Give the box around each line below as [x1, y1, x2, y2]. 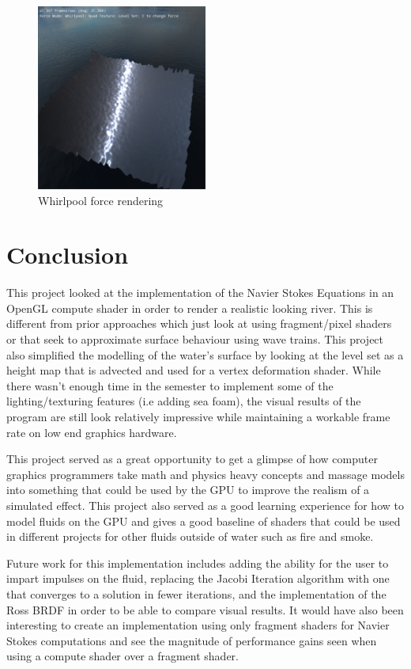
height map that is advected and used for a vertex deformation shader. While [6, 362, 381, 378]
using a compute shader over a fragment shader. [6, 648, 239, 664]
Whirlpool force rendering [38, 192, 164, 208]
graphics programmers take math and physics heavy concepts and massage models [6, 466, 405, 482]
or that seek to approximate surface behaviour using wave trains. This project [6, 331, 384, 348]
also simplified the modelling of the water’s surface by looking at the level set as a [6, 346, 404, 363]
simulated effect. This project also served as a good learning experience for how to [6, 496, 404, 513]
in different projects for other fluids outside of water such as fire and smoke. [6, 528, 374, 545]
